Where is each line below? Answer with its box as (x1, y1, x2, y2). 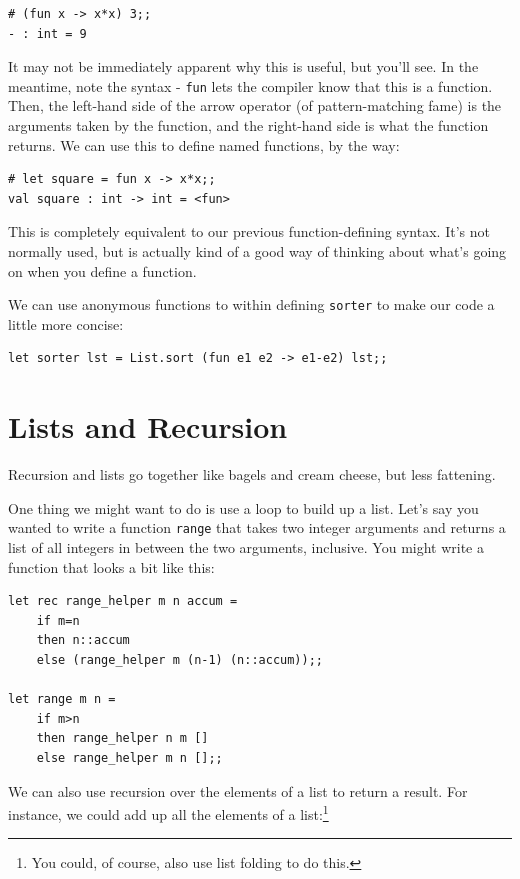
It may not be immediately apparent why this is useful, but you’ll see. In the (8, 56, 479, 77)
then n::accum (36, 633, 130, 648)
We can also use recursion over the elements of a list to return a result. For (8, 780, 468, 801)
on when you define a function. (8, 260, 197, 281)
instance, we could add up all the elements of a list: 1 (8, 801, 329, 824)
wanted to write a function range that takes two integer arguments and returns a (8, 517, 506, 538)
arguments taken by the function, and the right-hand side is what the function (8, 115, 489, 136)
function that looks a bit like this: (8, 556, 215, 577)
